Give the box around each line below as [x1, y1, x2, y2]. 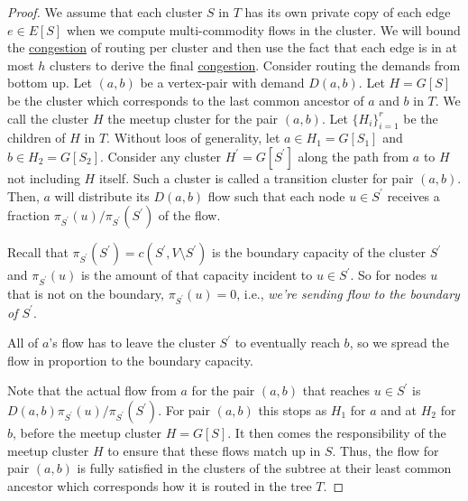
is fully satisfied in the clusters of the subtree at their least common [77, 459, 452, 478]
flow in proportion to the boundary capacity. [7, 350, 253, 369]
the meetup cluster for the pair [107, 108, 279, 127]
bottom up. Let [7, 73, 92, 92]
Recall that [7, 243, 69, 262]
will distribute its [54, 186, 150, 205]
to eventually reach [234, 333, 340, 352]
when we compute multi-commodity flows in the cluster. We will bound [66, 20, 461, 39]
